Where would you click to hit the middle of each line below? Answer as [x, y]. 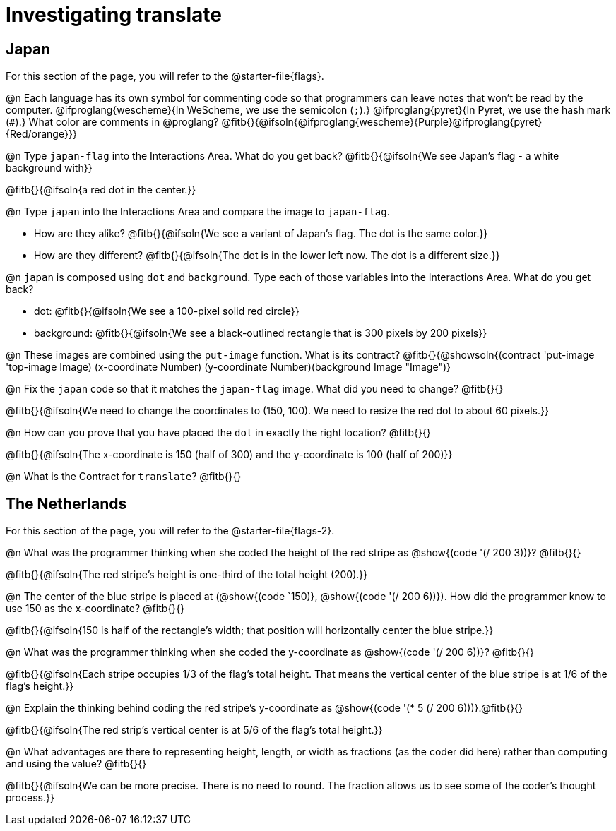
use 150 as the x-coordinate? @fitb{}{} [95, 609]
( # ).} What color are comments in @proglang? [112, 122]
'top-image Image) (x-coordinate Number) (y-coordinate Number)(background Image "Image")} [229, 367]
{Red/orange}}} [41, 134]
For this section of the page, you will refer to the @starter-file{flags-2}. [170, 531]
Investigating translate [114, 15]
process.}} [30, 798]
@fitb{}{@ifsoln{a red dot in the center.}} [101, 190]
